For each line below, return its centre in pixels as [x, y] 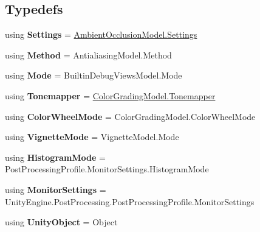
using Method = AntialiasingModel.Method [88, 54]
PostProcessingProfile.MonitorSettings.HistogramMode [107, 169]
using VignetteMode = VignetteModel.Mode [92, 137]
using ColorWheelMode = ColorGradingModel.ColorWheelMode [130, 116]
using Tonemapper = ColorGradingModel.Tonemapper [110, 95]
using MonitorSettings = [56, 189]
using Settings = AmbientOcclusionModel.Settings [101, 34]
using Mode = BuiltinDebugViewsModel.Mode [94, 75]
